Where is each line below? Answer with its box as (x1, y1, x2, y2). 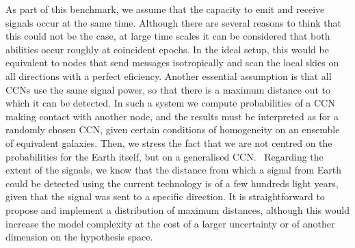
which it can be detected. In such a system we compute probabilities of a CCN (5, 96, 335, 110)
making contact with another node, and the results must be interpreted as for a (5, 109, 339, 123)
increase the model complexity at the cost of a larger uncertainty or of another (5, 216, 335, 230)
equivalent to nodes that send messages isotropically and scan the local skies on (5, 55, 339, 70)
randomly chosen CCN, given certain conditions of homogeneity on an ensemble (5, 122, 340, 137)
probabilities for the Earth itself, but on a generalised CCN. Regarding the (5, 149, 324, 163)
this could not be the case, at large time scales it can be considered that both (5, 29, 330, 43)
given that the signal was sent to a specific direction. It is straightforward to (5, 189, 325, 204)
